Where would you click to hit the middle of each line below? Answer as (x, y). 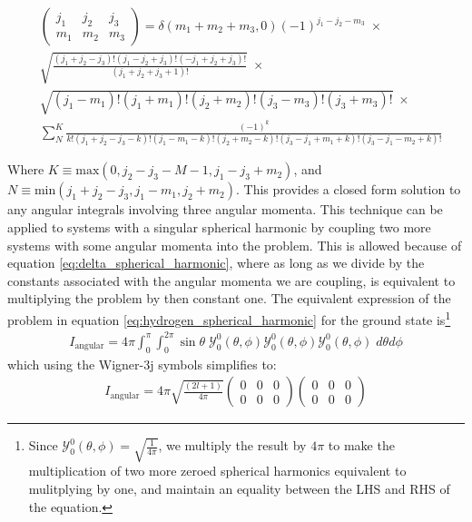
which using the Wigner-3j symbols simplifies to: (142, 364)
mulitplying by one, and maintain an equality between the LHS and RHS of (239, 489)
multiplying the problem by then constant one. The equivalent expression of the (229, 298)
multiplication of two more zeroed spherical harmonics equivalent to (217, 471)
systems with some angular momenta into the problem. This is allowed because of (235, 245)
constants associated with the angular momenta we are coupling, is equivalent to (231, 280)
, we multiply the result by (232, 445)
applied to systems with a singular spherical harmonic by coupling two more (219, 227)
